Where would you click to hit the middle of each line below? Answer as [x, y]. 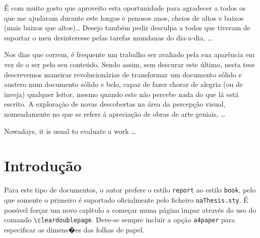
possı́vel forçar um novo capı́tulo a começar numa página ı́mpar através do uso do [130, 209]
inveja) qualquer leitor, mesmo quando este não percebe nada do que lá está [121, 94]
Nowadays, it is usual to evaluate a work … [70, 131]
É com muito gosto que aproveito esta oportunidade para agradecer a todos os [125, 8]
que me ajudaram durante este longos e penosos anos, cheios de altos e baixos [124, 17]
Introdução [43, 165]
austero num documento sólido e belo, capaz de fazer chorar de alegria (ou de [123, 84]
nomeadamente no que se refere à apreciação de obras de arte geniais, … [115, 113]
